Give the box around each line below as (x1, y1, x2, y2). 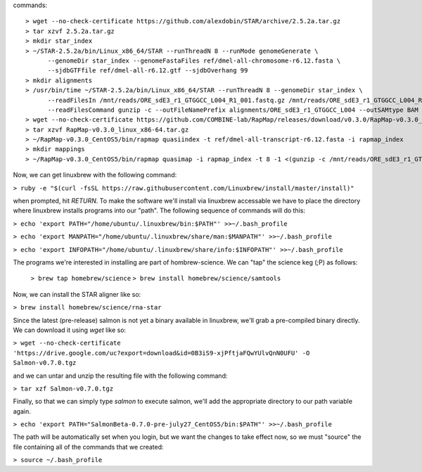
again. (13, 407, 32, 415)
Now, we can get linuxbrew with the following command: (13, 171, 177, 179)
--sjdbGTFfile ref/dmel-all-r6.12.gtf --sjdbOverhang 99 (47, 67, 248, 75)
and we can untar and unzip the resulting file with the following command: (13, 371, 228, 380)
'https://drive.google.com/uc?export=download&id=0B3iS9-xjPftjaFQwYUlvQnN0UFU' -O (13, 349, 310, 357)
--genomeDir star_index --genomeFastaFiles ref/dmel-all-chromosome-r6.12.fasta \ (47, 56, 341, 65)
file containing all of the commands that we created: (13, 442, 165, 451)
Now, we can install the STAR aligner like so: (13, 290, 141, 298)
